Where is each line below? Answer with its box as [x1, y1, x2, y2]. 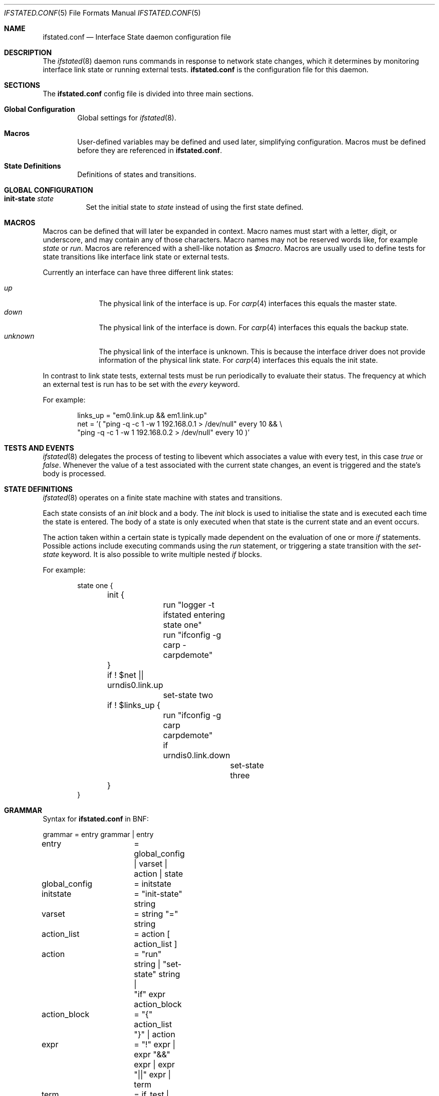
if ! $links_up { [107, 700, 160, 710]
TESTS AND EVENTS [4, 444, 74, 452]
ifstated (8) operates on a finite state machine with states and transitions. [43, 493, 282, 502]
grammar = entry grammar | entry [43, 830, 154, 839]
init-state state [4, 194, 54, 203]
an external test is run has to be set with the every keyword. [43, 380, 240, 388]
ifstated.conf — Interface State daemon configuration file [43, 33, 231, 41]
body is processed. [43, 469, 106, 478]
